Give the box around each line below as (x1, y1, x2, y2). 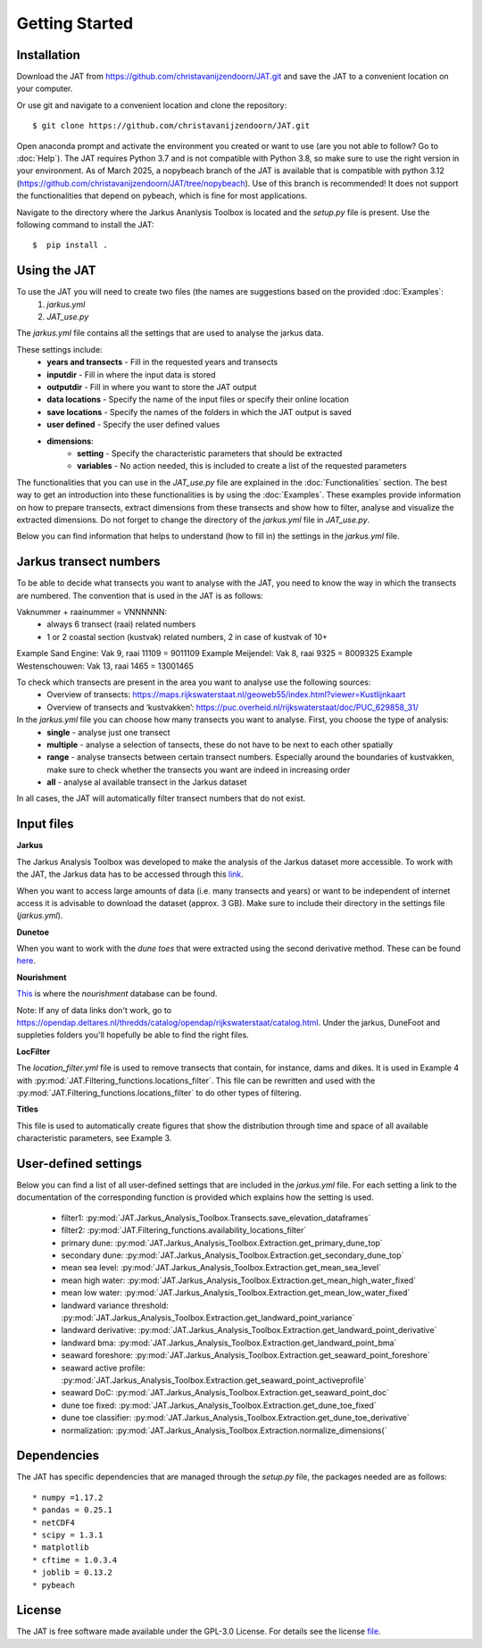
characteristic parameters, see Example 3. (16, 1133, 172, 1144)
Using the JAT (16, 263, 97, 279)
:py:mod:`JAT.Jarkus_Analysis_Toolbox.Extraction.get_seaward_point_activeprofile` (61, 1375, 367, 1386)
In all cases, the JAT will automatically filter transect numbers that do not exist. (16, 793, 306, 803)
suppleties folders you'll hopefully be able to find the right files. (16, 1029, 249, 1040)
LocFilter (16, 1045, 51, 1057)
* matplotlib (32, 1543, 89, 1552)
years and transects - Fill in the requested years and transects (46, 357, 278, 368)
